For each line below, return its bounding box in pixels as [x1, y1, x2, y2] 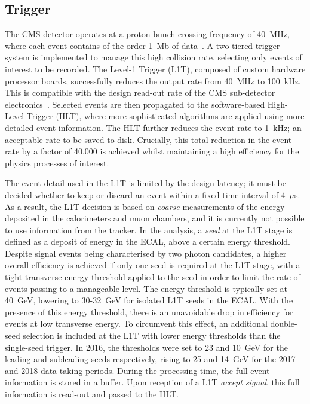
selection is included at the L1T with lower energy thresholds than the [23, 329, 281, 342]
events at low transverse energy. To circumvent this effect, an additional [5, 317, 268, 330]
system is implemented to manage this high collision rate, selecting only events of [5, 51, 302, 63]
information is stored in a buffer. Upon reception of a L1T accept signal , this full [5, 376, 300, 388]
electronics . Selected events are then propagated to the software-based [5, 98, 265, 110]
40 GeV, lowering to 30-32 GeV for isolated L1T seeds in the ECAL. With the [5, 294, 293, 306]
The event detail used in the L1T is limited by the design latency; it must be [5, 177, 287, 189]
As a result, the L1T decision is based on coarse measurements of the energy [5, 200, 285, 212]
